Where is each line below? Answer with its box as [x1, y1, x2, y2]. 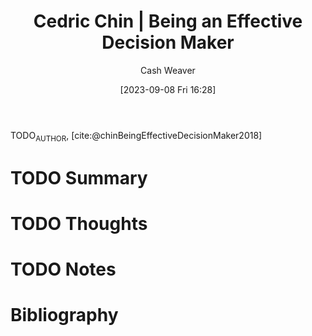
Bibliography [10, 304, 119, 327]
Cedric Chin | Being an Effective [33, 10, 303, 33]
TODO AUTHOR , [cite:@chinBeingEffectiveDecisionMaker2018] [10, 129, 263, 144]
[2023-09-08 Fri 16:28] [119, 83, 217, 95]
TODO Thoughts [10, 213, 148, 235]
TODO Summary [10, 166, 148, 189]
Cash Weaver [140, 64, 196, 76]
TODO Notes [10, 258, 117, 281]
